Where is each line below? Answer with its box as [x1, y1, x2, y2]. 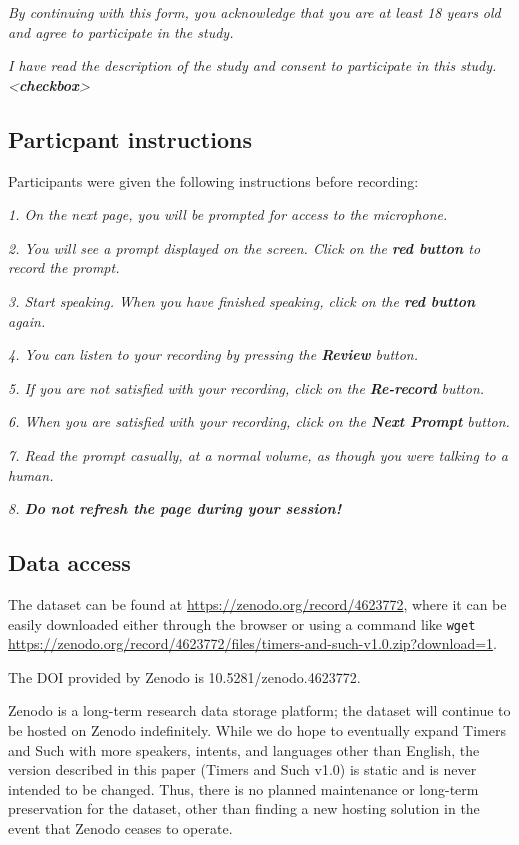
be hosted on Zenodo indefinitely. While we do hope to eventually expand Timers [8, 719, 506, 740]
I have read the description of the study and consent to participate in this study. [8, 55, 497, 76]
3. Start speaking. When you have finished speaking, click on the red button [8, 290, 476, 311]
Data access [8, 547, 131, 578]
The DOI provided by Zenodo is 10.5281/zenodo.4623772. [8, 666, 361, 687]
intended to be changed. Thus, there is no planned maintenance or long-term [8, 778, 479, 799]
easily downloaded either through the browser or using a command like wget [8, 613, 476, 634]
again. [8, 310, 46, 331]
